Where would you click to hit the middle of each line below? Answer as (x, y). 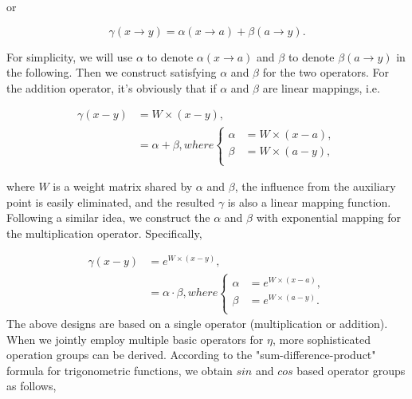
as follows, (31, 386)
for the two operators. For (326, 72)
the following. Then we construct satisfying (112, 72)
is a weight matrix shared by (123, 186)
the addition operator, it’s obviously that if (112, 87)
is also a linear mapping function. (309, 201)
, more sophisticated (321, 339)
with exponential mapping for (328, 217)
